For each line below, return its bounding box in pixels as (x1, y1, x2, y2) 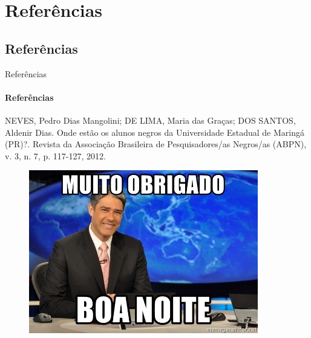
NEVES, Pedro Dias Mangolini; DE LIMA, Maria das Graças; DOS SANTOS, (5, 113, 296, 126)
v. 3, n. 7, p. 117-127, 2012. (5, 149, 106, 162)
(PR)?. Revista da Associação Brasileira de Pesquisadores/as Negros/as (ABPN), (5, 138, 307, 150)
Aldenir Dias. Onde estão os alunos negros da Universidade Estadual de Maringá (5, 126, 304, 138)
